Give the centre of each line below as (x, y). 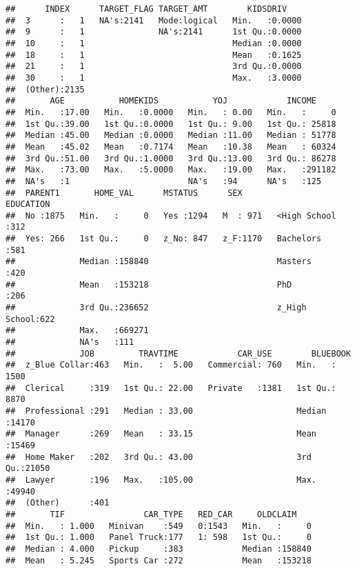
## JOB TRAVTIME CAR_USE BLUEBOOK (178, 353)
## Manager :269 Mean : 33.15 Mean (161, 434)
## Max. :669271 (77, 331)
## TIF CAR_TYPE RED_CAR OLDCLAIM (151, 514)
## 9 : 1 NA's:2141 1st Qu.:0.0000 (154, 32)
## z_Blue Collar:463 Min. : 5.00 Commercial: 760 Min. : (171, 365)
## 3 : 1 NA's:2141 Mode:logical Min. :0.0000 (154, 20)
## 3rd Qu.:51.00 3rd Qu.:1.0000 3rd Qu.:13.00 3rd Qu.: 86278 (171, 158)
